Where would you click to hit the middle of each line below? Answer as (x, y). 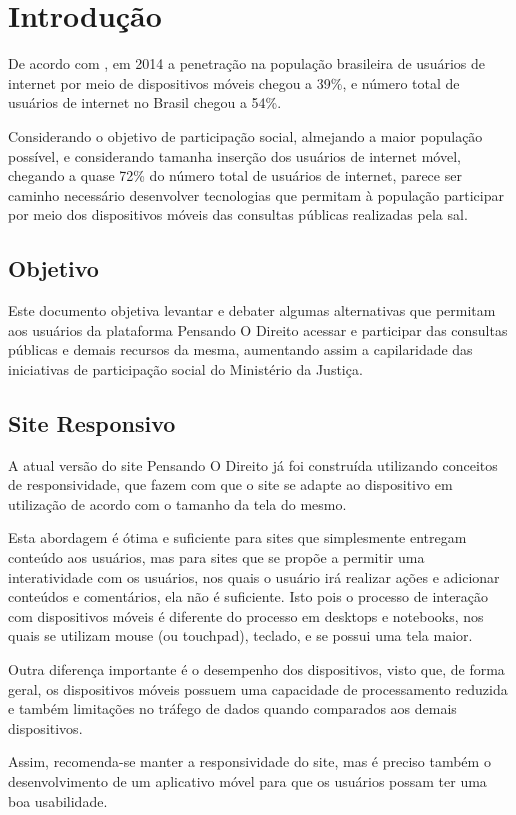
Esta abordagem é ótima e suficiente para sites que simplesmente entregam (237, 537)
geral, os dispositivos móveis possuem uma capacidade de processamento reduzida (258, 688)
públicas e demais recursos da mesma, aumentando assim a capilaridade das (240, 349)
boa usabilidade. (58, 800)
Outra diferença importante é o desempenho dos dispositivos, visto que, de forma (256, 669)
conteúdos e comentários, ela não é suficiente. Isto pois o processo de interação (248, 596)
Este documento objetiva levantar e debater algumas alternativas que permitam (252, 310)
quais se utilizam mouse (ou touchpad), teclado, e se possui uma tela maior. (240, 635)
